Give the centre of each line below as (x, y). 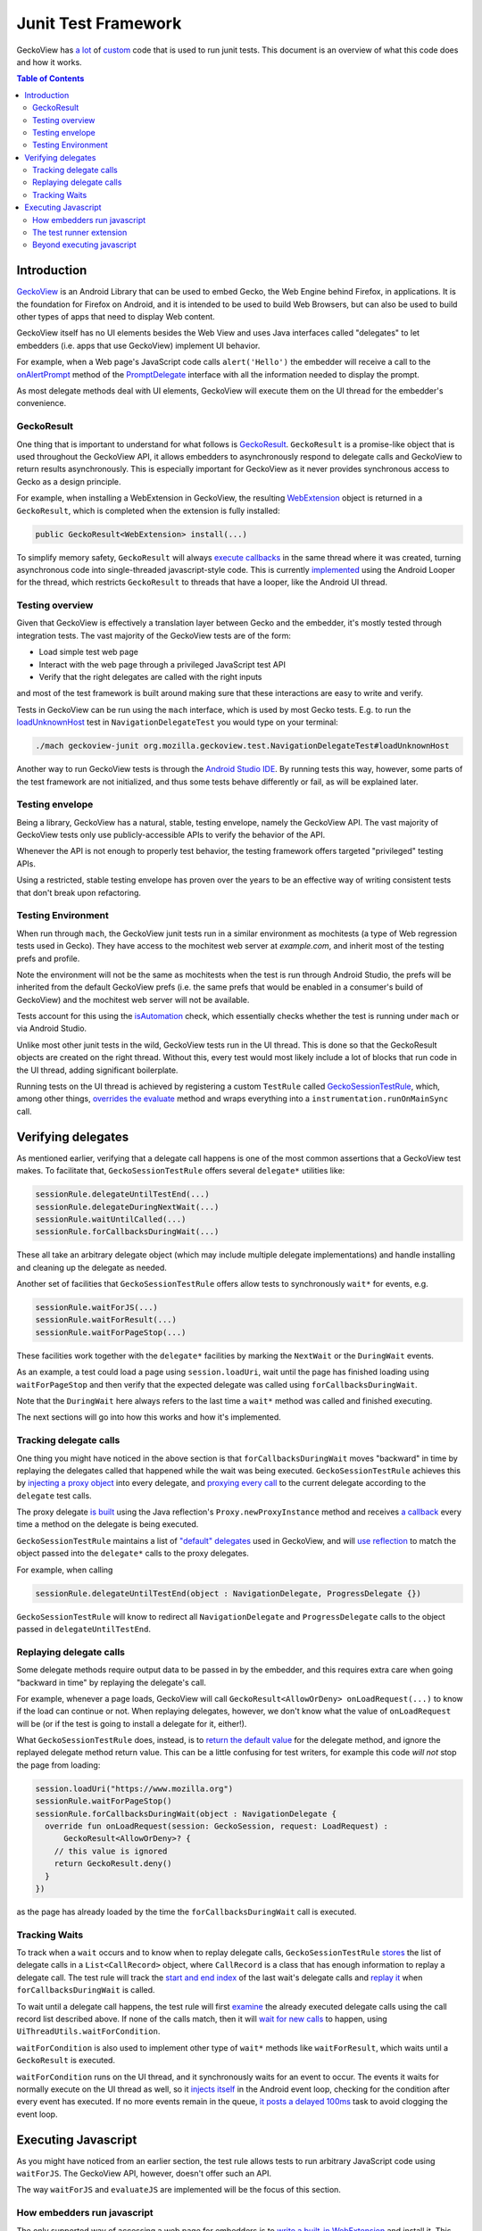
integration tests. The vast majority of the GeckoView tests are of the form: (154, 635)
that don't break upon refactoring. (79, 892)
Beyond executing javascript (85, 245)
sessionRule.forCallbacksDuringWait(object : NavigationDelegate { (186, 1813)
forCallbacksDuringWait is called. (86, 1990)
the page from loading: (58, 1765)
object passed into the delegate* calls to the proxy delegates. (133, 1554)
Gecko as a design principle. (69, 481)
